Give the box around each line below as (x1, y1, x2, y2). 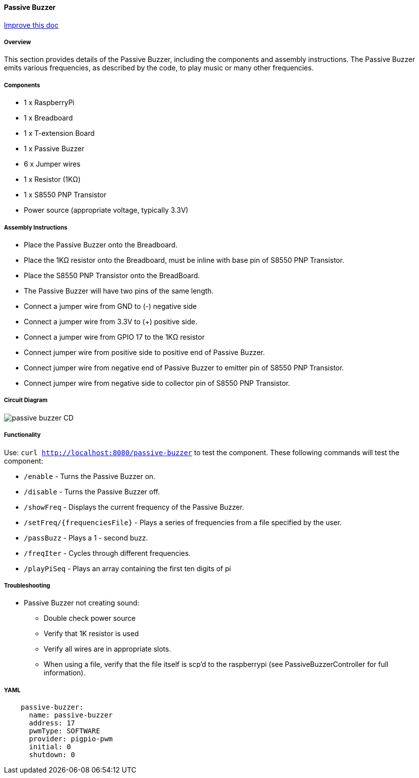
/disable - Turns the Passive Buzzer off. (24, 487, 160, 496)
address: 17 (29, 719, 75, 727)
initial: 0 (29, 743, 71, 751)
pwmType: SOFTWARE (29, 727, 100, 735)
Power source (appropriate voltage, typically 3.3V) (24, 206, 188, 215)
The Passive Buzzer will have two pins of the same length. (24, 286, 214, 295)
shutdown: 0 (29, 751, 75, 759)
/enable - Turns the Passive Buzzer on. (24, 472, 156, 480)
